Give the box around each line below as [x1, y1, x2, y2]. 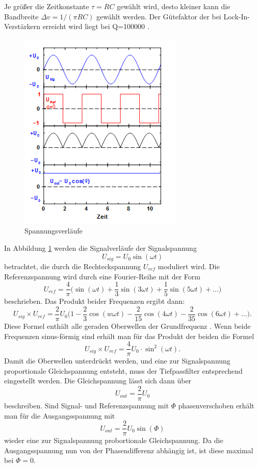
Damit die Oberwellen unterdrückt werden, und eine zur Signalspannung [4, 355, 230, 366]
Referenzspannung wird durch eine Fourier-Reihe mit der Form [4, 271, 200, 281]
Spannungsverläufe [24, 225, 83, 236]
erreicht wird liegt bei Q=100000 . [42, 21, 149, 32]
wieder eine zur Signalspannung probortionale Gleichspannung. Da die [4, 435, 223, 446]
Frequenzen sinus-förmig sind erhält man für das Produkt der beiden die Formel [4, 330, 254, 341]
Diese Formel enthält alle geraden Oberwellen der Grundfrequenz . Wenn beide [4, 320, 251, 331]
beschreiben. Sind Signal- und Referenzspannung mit [4, 400, 169, 411]
